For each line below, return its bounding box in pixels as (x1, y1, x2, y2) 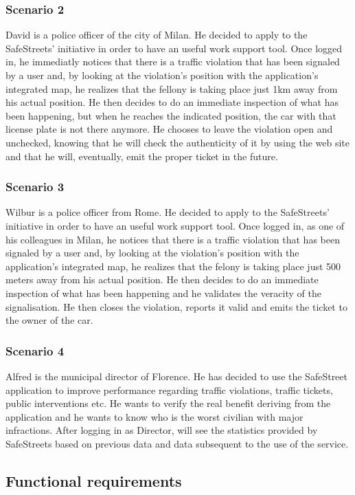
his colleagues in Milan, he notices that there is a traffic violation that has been (5, 232, 340, 246)
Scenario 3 (5, 178, 65, 195)
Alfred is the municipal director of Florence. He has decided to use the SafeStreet (5, 368, 347, 383)
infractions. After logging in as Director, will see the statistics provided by (5, 423, 318, 437)
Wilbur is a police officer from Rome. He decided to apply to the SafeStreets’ (5, 205, 330, 219)
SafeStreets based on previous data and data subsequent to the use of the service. (5, 436, 349, 450)
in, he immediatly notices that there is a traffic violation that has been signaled (5, 54, 340, 69)
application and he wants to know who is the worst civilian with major (5, 409, 304, 423)
